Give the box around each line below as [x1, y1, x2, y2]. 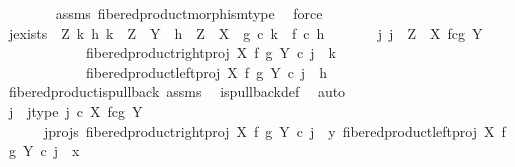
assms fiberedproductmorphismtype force [55, 3, 323, 23]
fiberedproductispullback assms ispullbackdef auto [8, 81, 346, 102]
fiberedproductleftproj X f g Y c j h [85, 61, 327, 82]
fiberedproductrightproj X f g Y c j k [85, 42, 336, 63]
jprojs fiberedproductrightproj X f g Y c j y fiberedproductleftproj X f [43, 120, 506, 141]
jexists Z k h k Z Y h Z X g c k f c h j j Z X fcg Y [8, 22, 483, 43]
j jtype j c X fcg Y [8, 100, 143, 121]
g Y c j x [8, 140, 80, 161]
